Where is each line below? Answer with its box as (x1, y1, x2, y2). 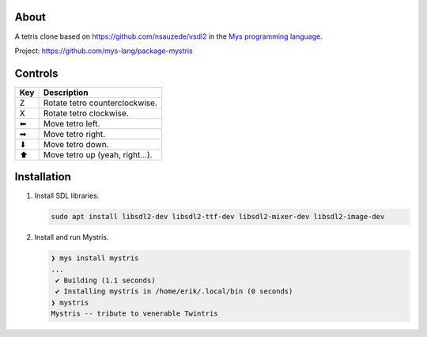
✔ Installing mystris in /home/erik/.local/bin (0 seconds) (55, 287, 293, 296)
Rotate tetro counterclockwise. (43, 97, 157, 108)
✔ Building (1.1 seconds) (55, 276, 156, 285)
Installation (14, 170, 71, 184)
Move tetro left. (43, 118, 100, 129)
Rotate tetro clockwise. (43, 108, 130, 119)
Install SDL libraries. (34, 191, 100, 201)
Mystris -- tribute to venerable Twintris (51, 309, 218, 318)
